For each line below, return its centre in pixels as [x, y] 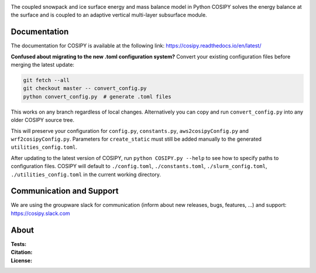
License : [21, 260]
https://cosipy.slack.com [40, 213]
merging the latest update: [42, 65]
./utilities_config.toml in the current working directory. [86, 174]
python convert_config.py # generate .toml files [97, 96]
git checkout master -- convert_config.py [85, 88]
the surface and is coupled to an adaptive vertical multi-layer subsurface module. [109, 15]
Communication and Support [65, 191]
